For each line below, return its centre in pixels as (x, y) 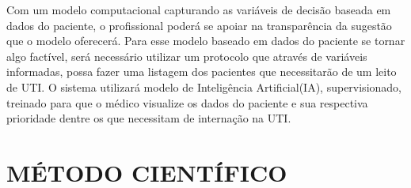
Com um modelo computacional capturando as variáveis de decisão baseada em (199, 9)
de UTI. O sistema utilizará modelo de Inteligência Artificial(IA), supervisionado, (204, 86)
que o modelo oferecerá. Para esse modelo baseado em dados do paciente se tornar (206, 41)
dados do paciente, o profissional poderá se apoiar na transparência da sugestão (199, 25)
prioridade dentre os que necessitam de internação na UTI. (149, 118)
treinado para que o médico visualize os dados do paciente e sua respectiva (187, 102)
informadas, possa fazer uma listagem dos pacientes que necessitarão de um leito (202, 71)
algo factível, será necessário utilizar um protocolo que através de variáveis (187, 56)
